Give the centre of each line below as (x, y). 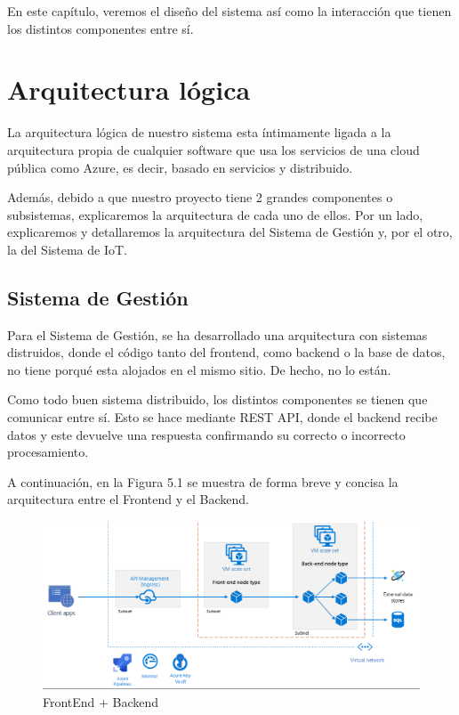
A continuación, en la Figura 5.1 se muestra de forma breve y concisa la (203, 481)
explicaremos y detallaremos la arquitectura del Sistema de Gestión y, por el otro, (230, 232)
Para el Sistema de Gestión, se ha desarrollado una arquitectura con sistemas (217, 334)
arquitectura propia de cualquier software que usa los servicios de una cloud (213, 149)
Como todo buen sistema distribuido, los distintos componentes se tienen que (217, 399)
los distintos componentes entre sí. (101, 28)
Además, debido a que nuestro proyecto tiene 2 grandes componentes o (200, 197)
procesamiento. (48, 452)
